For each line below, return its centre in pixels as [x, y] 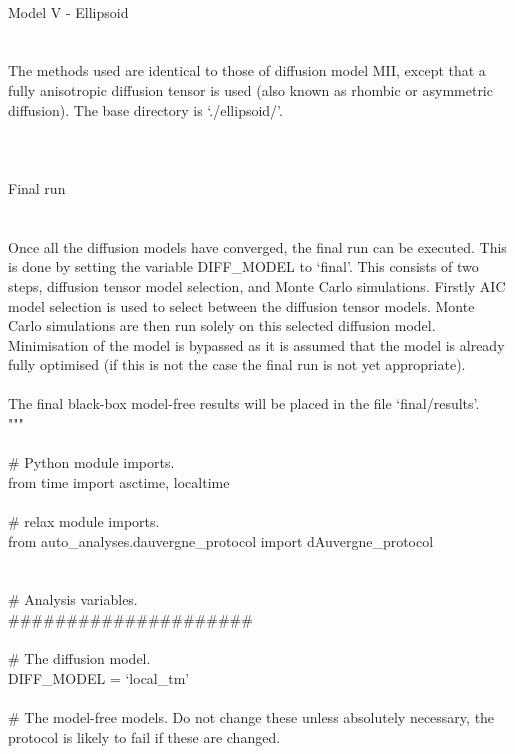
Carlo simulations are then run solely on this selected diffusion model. [222, 325]
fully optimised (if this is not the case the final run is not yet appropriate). [237, 364]
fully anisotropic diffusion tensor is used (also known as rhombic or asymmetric [250, 89]
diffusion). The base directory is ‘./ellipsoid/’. [145, 109]
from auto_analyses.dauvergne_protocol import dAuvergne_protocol [221, 540]
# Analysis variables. [73, 599]
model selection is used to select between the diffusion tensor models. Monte [241, 305]
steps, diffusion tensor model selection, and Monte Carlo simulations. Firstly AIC [257, 285]
